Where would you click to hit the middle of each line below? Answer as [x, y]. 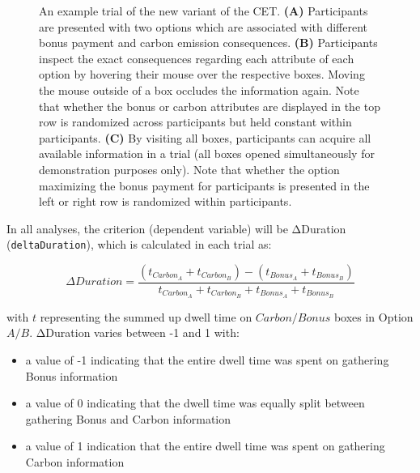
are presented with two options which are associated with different [204, 26]
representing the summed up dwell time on [146, 316]
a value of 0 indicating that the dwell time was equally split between [195, 403]
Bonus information [72, 375]
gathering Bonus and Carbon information [128, 418]
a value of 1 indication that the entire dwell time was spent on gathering [205, 446]
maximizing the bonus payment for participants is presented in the [204, 185]
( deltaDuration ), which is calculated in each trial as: [139, 244]
